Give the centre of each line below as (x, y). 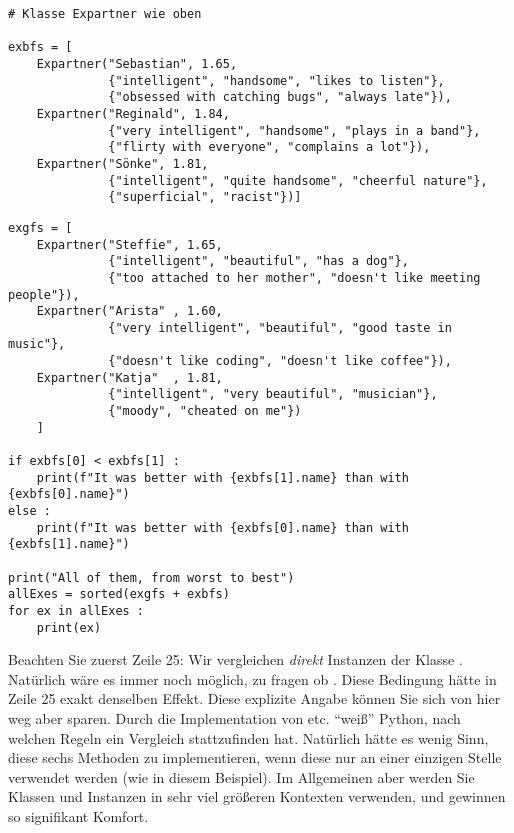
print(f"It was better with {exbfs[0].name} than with (222, 527)
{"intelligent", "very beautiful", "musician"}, (273, 394)
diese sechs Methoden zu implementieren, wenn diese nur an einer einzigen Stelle (255, 757)
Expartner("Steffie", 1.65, (129, 244)
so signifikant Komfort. (78, 816)
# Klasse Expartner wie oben (105, 14)
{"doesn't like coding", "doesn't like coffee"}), (280, 361)
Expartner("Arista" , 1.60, (129, 311)
